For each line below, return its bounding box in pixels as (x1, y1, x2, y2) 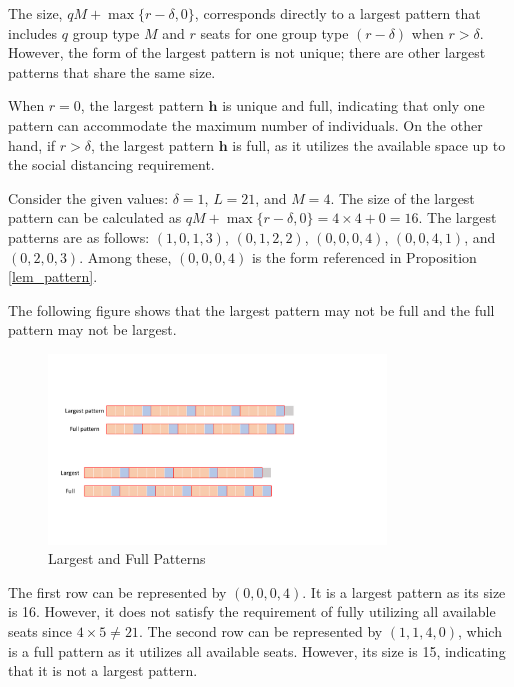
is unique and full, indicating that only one (222, 95, 485, 116)
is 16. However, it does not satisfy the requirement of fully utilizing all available (8, 601, 496, 622)
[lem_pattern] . (8, 266, 98, 287)
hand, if (8, 134, 56, 155)
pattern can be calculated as (8, 207, 182, 228)
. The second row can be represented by (138, 621, 383, 642)
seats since (8, 621, 72, 642)
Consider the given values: (8, 187, 169, 208)
